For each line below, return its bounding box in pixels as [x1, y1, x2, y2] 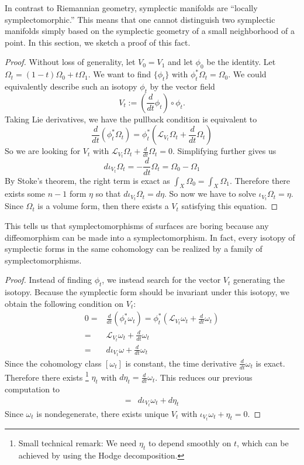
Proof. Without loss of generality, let [5, 56, 136, 68]
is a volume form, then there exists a [37, 200, 169, 212]
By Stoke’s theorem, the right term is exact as [5, 174, 170, 186]
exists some [5, 187, 46, 200]
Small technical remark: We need [18, 436, 137, 449]
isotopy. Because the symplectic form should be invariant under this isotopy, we [5, 286, 289, 298]
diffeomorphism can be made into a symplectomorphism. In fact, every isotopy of [5, 231, 295, 243]
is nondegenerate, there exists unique [36, 407, 169, 419]
